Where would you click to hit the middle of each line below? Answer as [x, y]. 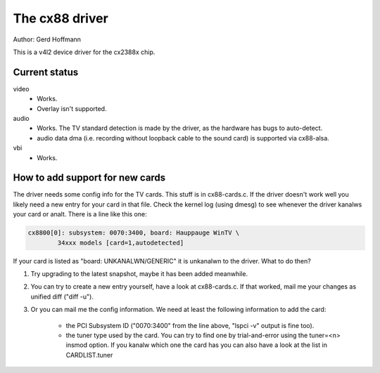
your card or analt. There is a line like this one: [80, 214]
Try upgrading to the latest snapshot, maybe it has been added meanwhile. [139, 274]
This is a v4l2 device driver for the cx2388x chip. [84, 52]
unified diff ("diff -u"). [62, 296]
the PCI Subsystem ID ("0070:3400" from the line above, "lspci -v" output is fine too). [190, 325]
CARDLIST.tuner [89, 355]
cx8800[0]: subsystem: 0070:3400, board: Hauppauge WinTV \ [134, 233]
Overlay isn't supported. [72, 108]
